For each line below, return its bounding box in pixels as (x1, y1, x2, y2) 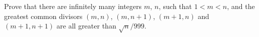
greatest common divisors (4, 10, 83, 21)
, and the (227, 1, 255, 11)
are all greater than (56, 20, 116, 31)
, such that (158, 1, 192, 11)
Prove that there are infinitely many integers (4, 1, 142, 11)
